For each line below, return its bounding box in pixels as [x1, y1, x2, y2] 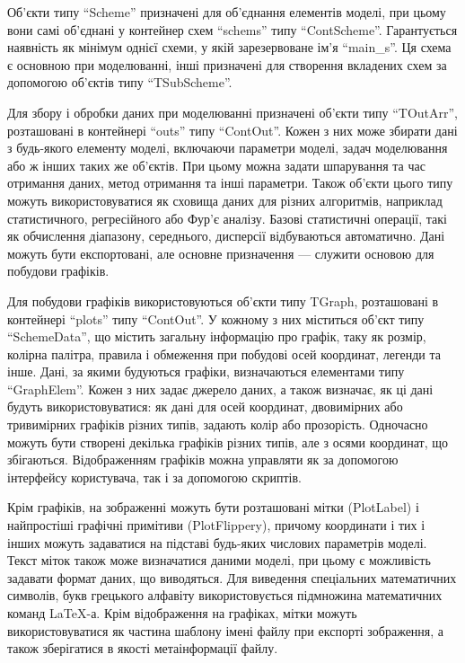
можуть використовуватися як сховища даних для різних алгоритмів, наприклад [7, 190, 443, 209]
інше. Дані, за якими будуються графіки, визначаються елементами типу [7, 362, 405, 381]
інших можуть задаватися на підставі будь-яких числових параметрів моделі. [7, 533, 427, 552]
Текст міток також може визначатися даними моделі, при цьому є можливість [7, 551, 431, 570]
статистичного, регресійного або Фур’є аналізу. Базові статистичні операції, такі [7, 208, 447, 227]
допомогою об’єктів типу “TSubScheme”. [7, 73, 232, 92]
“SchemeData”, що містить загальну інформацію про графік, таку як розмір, [7, 327, 426, 346]
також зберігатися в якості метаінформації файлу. [7, 639, 278, 658]
